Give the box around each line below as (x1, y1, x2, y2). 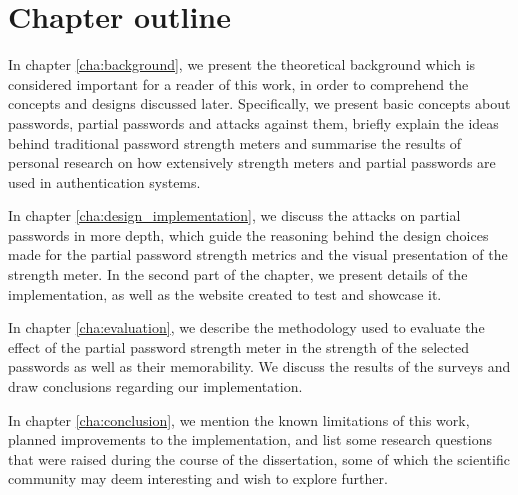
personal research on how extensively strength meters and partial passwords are (8, 152, 496, 173)
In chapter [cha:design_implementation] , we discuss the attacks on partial (8, 205, 461, 226)
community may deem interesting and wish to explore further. (8, 468, 388, 489)
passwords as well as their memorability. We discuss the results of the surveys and (8, 356, 511, 377)
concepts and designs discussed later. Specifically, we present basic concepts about (8, 93, 511, 114)
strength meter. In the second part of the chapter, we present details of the (8, 264, 468, 285)
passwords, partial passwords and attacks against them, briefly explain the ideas (8, 112, 499, 133)
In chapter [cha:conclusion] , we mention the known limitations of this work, (8, 409, 470, 430)
